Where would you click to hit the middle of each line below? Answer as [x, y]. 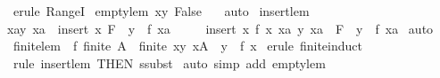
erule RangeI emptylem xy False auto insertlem [161, 11]
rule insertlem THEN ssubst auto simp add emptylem [169, 62]
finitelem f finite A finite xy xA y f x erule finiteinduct [187, 46]
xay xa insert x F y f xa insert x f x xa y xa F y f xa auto [220, 28]
